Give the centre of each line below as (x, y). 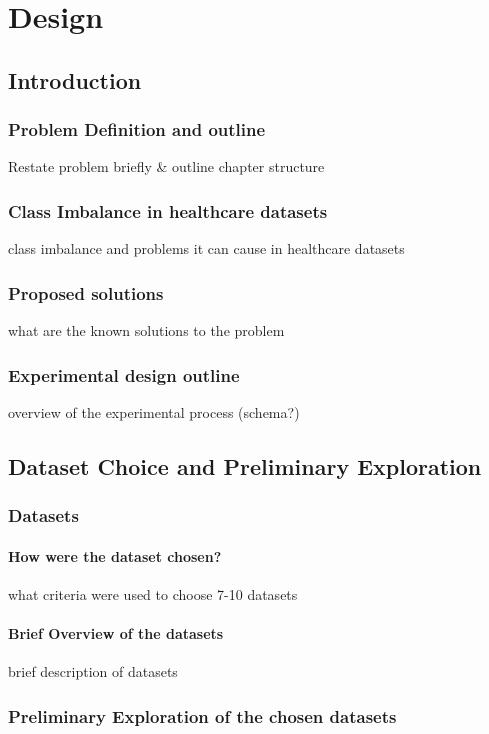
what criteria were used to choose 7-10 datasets (153, 593)
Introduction (75, 79)
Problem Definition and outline (137, 129)
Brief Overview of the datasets (116, 633)
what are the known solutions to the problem (146, 330)
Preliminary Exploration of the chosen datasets (202, 715)
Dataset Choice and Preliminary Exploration (245, 465)
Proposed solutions (86, 292)
